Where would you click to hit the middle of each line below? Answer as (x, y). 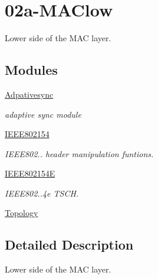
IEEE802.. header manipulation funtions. (79, 153)
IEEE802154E (30, 173)
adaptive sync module (43, 114)
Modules (31, 70)
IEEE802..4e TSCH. (42, 193)
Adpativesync (29, 94)
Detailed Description (69, 245)
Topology (22, 213)
